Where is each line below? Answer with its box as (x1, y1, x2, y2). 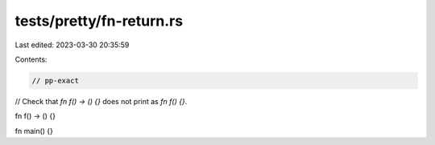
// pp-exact (31, 76, 80, 85)
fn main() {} (14, 126, 54, 135)
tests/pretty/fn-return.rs (14, 12, 184, 30)
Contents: (14, 54, 48, 64)
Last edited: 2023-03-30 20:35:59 (14, 40, 130, 50)
